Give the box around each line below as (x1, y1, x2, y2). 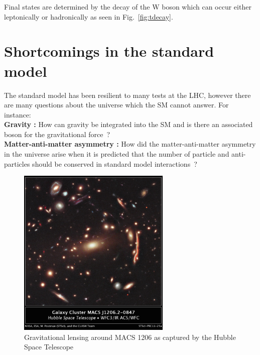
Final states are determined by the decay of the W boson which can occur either (4, 2, 251, 12)
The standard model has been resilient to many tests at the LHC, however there (4, 89, 251, 100)
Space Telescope (24, 341, 74, 352)
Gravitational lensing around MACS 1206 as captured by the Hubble (24, 331, 236, 342)
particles (4, 158, 30, 169)
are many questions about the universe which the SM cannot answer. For (4, 99, 229, 110)
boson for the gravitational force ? (4, 129, 110, 139)
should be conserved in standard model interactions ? (32, 158, 197, 169)
